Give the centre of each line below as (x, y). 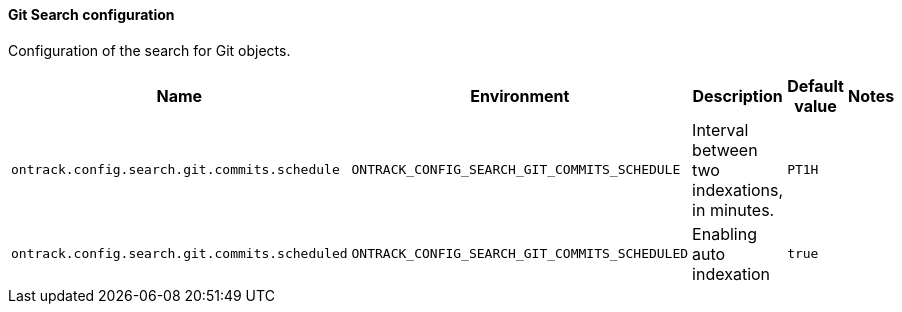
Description (737, 95)
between (725, 149)
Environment (520, 95)
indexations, (738, 189)
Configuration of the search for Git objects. (149, 50)
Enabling (724, 233)
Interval (720, 129)
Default (815, 85)
